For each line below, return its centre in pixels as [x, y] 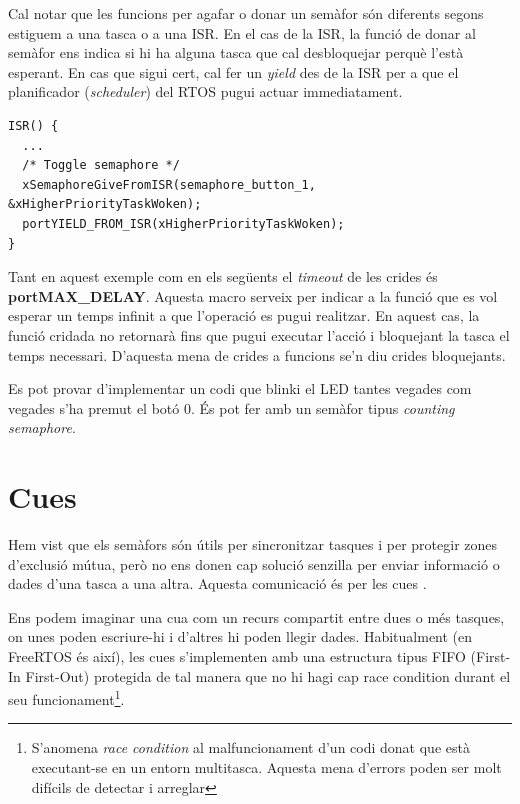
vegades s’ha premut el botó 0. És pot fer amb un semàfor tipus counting [231, 407]
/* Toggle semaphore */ [101, 165]
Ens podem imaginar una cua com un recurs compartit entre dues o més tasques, [256, 616]
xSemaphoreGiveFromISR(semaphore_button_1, [169, 184]
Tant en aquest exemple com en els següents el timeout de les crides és [223, 276]
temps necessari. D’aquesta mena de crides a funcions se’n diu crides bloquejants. [257, 354]
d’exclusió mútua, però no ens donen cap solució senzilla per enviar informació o [254, 563]
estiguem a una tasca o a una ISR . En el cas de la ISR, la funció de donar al [242, 32]
